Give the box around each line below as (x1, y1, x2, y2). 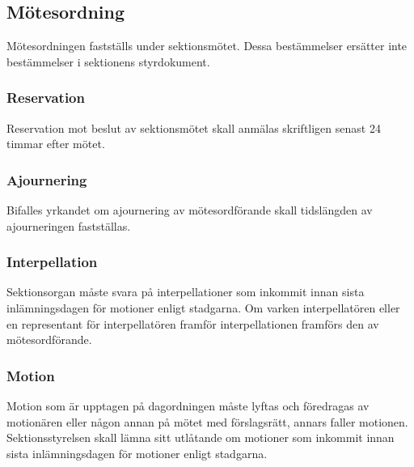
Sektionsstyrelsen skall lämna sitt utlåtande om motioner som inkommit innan (6, 429, 395, 446)
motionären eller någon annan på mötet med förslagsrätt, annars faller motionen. (6, 413, 408, 430)
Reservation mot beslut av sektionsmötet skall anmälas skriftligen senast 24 (6, 119, 381, 136)
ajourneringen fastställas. (6, 217, 131, 234)
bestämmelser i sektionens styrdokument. (6, 53, 210, 70)
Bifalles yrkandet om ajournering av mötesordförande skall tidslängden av (6, 202, 373, 219)
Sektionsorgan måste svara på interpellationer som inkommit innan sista (6, 283, 365, 300)
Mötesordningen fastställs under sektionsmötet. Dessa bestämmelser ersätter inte (6, 37, 408, 54)
